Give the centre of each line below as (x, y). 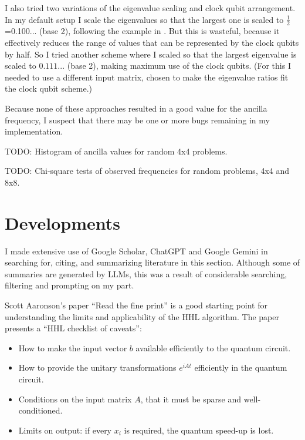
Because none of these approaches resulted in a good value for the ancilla (136, 108)
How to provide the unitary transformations (97, 367)
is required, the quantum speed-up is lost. (199, 430)
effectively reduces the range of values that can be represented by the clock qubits (152, 43)
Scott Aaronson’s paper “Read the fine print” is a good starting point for (136, 305)
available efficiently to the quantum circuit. (213, 347)
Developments (63, 222)
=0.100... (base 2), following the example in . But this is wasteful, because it (142, 31)
